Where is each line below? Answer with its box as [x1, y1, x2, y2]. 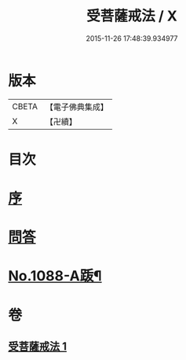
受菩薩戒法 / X [86, 7, 178, 25]
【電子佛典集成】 [45, 101, 108, 112]
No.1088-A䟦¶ [8, 267, 102, 285]
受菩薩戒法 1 [8, 340, 67, 354]
